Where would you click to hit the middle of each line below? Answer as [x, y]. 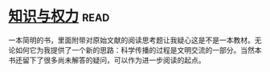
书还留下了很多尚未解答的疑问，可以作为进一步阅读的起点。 [107, 60]
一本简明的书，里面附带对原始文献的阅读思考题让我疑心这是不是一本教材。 [131, 40]
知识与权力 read [59, 16]
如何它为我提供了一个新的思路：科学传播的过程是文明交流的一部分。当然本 [138, 50]
